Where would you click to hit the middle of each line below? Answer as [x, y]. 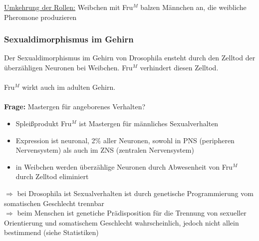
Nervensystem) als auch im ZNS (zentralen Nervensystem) [105, 150]
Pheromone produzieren [40, 17]
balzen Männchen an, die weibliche [193, 7]
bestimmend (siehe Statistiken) [51, 232]
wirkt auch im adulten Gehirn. [69, 87]
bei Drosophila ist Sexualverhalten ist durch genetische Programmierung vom [135, 193]
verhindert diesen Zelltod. [179, 67]
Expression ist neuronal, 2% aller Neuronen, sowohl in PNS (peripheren [125, 140]
